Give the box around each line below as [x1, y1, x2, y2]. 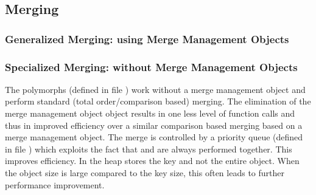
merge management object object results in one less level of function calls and [5, 107, 295, 120]
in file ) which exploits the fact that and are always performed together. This [5, 142, 292, 155]
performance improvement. [5, 178, 105, 191]
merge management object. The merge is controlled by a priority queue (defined [5, 131, 303, 143]
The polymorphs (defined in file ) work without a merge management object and [5, 83, 306, 95]
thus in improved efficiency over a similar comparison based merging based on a [5, 118, 303, 131]
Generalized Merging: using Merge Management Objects [5, 31, 289, 46]
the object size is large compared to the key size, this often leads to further [5, 166, 284, 179]
